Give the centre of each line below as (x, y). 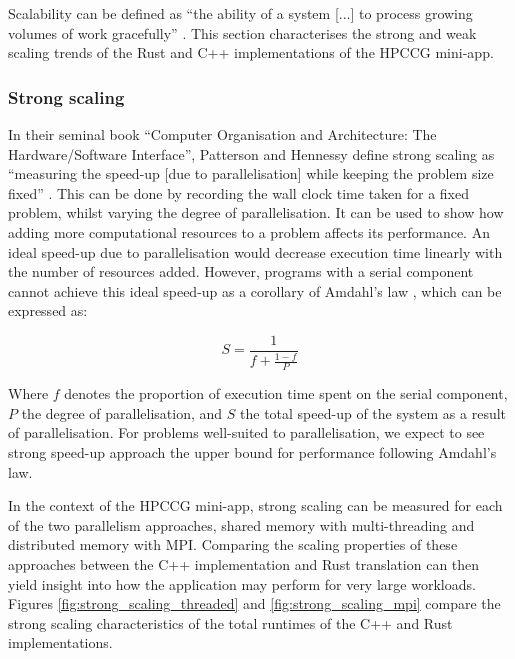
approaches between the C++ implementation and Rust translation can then (244, 563)
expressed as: (48, 310)
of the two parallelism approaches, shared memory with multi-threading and (241, 524)
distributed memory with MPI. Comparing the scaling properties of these (233, 544)
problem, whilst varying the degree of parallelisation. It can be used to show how (256, 212)
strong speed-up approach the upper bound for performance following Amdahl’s (252, 451)
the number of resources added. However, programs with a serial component (241, 271)
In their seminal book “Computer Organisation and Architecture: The (222, 134)
